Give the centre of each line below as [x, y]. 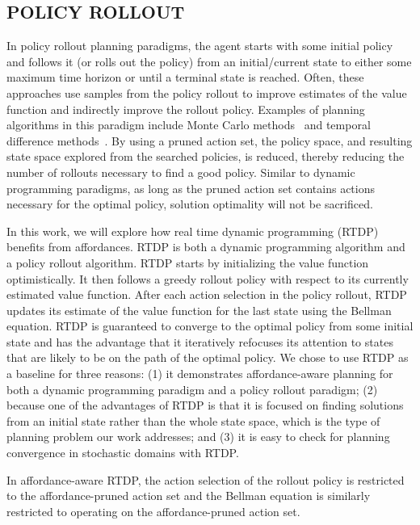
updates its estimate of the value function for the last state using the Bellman [199, 310]
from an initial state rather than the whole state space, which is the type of [193, 420]
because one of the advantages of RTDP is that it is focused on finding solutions [205, 405]
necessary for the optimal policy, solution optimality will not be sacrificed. [190, 204]
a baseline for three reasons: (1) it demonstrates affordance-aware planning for [200, 374]
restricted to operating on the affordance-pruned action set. [153, 511]
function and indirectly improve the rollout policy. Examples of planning [186, 109]
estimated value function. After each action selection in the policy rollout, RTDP [207, 294]
